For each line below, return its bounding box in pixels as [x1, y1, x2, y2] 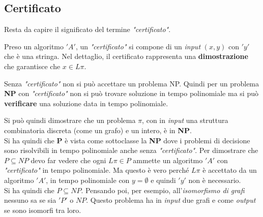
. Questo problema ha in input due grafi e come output [86, 195, 256, 205]
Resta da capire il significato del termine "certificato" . [4, 24, 171, 35]
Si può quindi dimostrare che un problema [4, 115, 136, 126]
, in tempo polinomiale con [46, 174, 130, 185]
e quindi [151, 174, 176, 185]
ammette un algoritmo [133, 154, 203, 165]
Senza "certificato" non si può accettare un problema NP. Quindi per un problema [4, 78, 259, 88]
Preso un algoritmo [4, 41, 64, 51]
